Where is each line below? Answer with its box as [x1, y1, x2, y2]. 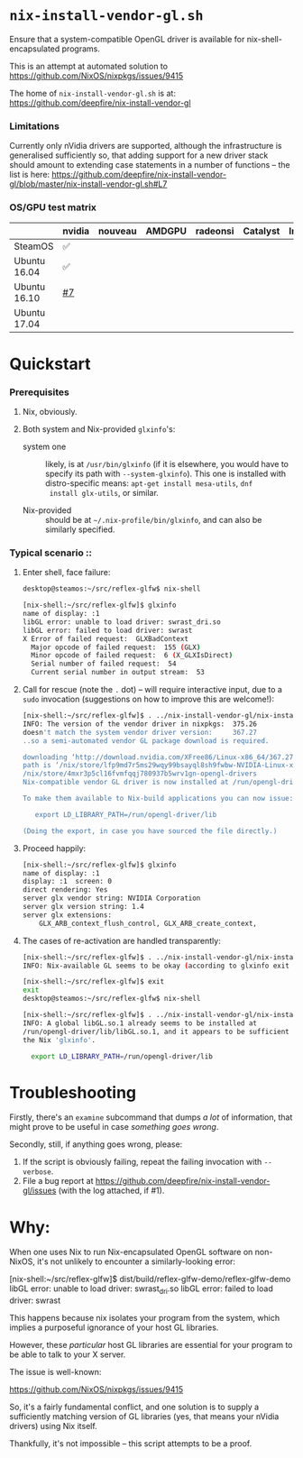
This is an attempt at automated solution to [9, 60, 169, 71]
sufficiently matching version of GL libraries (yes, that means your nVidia [9, 1411, 280, 1422]
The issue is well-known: [9, 1367, 102, 1378]
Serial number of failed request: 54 [31, 659, 177, 669]
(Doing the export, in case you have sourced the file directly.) [22, 826, 278, 836]
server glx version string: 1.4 [22, 903, 144, 912]
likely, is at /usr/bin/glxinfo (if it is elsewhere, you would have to [44, 459, 289, 470]
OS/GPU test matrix [9, 201, 97, 214]
